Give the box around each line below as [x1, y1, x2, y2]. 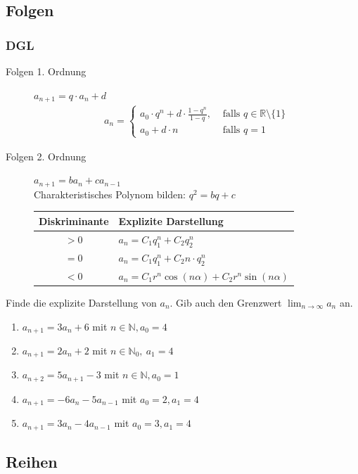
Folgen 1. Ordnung [6, 64, 87, 78]
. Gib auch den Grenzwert [170, 295, 282, 309]
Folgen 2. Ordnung [6, 148, 87, 163]
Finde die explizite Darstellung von [6, 295, 157, 309]
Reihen [6, 451, 58, 473]
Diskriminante [39, 213, 109, 228]
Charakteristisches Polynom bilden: [34, 186, 186, 201]
